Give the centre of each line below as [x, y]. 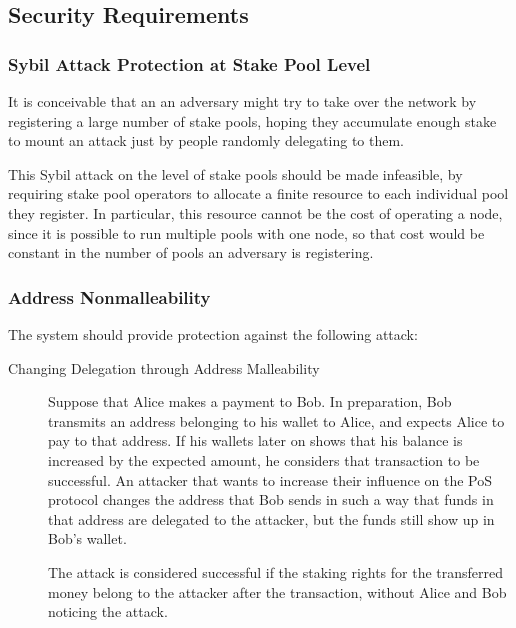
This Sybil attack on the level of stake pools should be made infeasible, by [235, 173]
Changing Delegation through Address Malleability [164, 367]
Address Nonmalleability [109, 296]
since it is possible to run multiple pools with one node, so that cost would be [246, 232]
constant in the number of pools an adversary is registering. [191, 252]
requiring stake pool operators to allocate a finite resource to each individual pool [258, 193]
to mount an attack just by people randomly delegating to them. [206, 140]
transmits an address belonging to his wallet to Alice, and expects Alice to [276, 420]
